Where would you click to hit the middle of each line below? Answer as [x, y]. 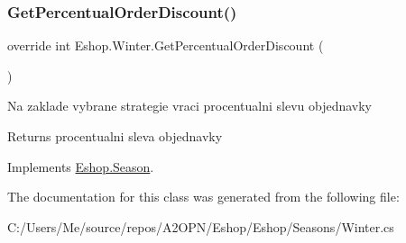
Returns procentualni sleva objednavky [115, 136]
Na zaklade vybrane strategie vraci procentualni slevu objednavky [190, 106]
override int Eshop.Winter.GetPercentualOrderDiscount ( [166, 45]
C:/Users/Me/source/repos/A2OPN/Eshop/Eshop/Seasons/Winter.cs [201, 226]
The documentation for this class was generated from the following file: [203, 197]
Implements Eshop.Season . [81, 166]
